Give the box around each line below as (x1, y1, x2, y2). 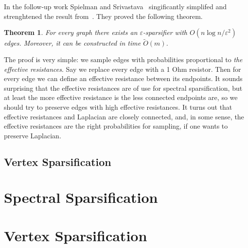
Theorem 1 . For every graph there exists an (4, 27, 138, 37)
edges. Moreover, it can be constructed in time (4, 38, 141, 48)
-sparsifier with (143, 27, 187, 37)
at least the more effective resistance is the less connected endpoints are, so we (4, 92, 238, 102)
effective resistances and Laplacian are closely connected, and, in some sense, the (4, 111, 244, 121)
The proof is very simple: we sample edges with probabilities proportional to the (4, 54, 243, 64)
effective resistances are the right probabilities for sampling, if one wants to (4, 121, 228, 131)
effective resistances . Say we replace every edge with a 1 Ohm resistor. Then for (4, 64, 241, 74)
